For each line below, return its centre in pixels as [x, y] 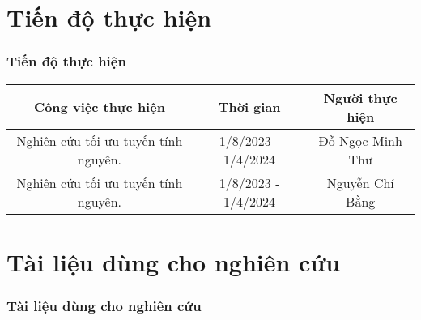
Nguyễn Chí [360, 182]
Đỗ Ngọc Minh [360, 140]
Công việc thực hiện [99, 107]
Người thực [360, 97]
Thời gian [249, 107]
